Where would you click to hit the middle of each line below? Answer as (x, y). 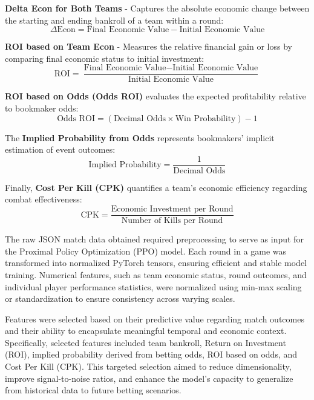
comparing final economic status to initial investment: (105, 58)
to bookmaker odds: (42, 108)
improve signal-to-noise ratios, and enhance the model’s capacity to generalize (149, 378)
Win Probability (205, 118)
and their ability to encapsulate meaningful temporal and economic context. (146, 331)
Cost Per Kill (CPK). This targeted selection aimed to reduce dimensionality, (148, 366)
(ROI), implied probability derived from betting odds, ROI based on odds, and (151, 354)
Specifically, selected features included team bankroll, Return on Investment (146, 342)
